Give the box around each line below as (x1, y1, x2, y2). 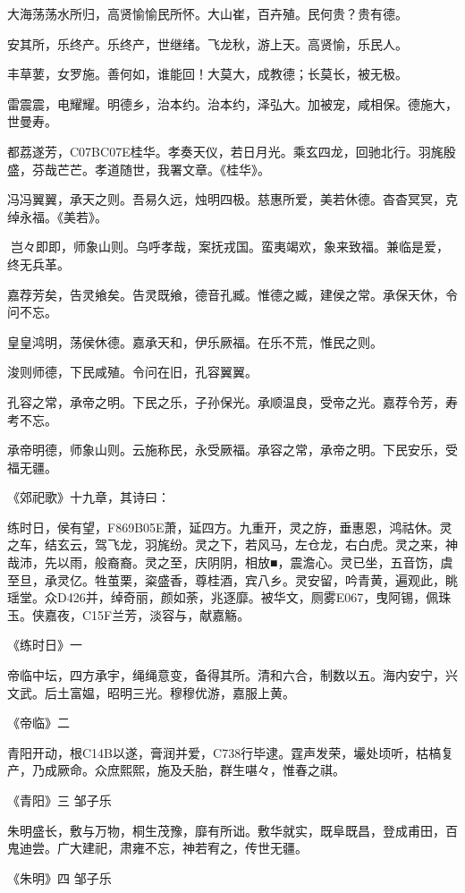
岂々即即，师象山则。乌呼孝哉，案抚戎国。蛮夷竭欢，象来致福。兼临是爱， (10, 237, 449, 256)
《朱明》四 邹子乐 (7, 868, 112, 887)
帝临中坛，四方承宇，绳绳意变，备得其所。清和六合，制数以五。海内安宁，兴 (7, 666, 458, 685)
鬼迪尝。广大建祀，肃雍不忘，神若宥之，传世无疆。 (7, 838, 308, 857)
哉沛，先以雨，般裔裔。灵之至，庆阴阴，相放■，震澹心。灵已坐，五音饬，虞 (7, 553, 453, 572)
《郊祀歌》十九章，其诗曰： (7, 488, 170, 506)
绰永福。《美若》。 (7, 207, 107, 225)
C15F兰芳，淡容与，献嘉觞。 (81, 605, 250, 624)
